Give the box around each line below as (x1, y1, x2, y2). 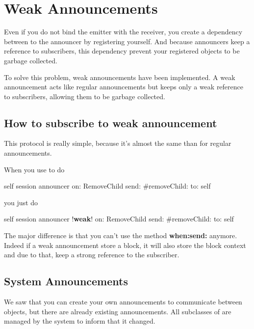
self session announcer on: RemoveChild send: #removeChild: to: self (4, 181, 211, 191)
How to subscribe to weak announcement (4, 115, 217, 130)
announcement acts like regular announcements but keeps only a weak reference (4, 82, 244, 92)
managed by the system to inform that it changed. (4, 316, 155, 326)
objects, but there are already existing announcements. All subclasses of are (4, 306, 231, 316)
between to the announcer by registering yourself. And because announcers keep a (4, 36, 250, 46)
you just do (4, 197, 38, 207)
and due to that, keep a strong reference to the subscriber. (4, 249, 179, 260)
